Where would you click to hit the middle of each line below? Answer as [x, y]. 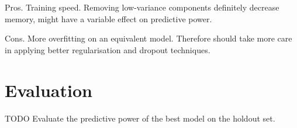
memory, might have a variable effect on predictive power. [108, 18]
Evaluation [49, 90]
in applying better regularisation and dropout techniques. [108, 49]
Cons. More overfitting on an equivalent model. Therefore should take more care [148, 38]
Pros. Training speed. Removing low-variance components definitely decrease [142, 7]
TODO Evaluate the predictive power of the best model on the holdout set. [140, 118]
